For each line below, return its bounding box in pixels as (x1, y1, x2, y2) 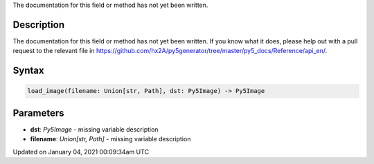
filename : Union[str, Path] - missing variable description (30, 135, 191, 143)
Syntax (12, 65, 44, 76)
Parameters (12, 107, 64, 119)
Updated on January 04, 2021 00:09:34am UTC (12, 147, 149, 156)
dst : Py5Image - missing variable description (30, 125, 159, 134)
